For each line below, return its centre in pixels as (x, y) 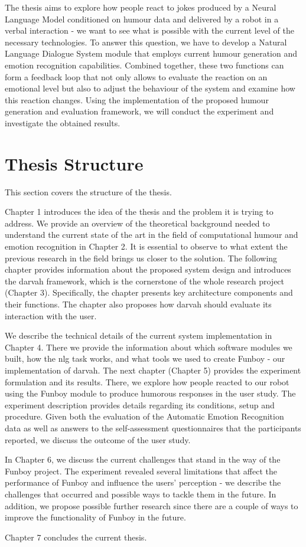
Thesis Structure (74, 163)
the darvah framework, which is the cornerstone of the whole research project (145, 281)
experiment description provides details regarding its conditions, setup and (140, 404)
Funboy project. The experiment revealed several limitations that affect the (141, 471)
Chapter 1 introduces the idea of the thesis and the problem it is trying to (139, 212)
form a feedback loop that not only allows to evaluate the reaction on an (136, 76)
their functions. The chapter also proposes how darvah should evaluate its (138, 304)
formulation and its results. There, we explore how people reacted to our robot (147, 381)
